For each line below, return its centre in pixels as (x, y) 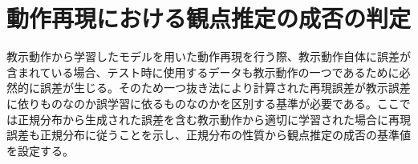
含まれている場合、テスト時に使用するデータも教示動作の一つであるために (203, 72)
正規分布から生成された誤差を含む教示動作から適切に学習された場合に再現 (214, 119)
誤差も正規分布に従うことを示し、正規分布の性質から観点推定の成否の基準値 (209, 135)
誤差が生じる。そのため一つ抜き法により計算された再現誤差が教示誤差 (225, 88)
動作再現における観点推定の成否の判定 (209, 18)
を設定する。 (40, 150)
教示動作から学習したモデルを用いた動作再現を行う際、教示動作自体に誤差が (209, 56)
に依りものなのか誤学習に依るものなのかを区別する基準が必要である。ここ (203, 103)
